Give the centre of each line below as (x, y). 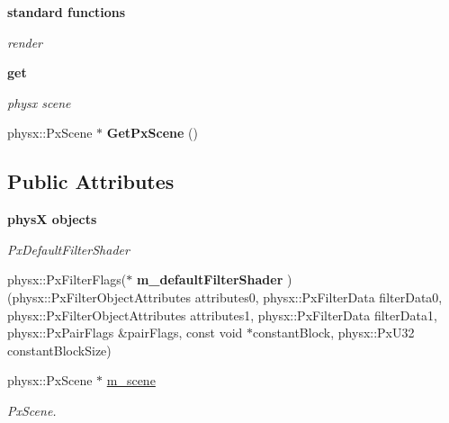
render (25, 42)
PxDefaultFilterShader (68, 249)
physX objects (52, 219)
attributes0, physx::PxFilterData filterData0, (319, 297)
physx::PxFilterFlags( (67, 279)
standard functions (67, 12)
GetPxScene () (152, 133)
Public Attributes (91, 181)
